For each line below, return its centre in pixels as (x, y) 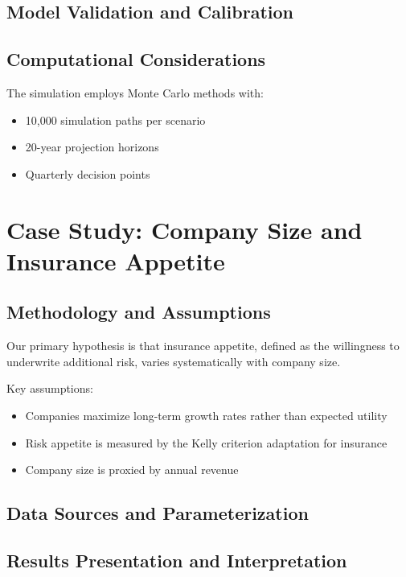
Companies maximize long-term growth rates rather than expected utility (206, 415)
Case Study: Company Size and (185, 229)
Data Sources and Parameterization (158, 513)
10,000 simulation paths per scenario (115, 120)
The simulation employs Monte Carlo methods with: (135, 92)
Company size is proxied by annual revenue (132, 470)
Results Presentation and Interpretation (177, 560)
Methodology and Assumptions (139, 312)
